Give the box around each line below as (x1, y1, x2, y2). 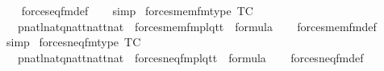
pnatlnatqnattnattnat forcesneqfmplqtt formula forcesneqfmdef (17, 49, 364, 65)
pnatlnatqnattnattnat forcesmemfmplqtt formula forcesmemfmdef (17, 18, 377, 34)
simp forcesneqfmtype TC (6, 34, 141, 50)
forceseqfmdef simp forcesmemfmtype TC (21, 2, 253, 18)
